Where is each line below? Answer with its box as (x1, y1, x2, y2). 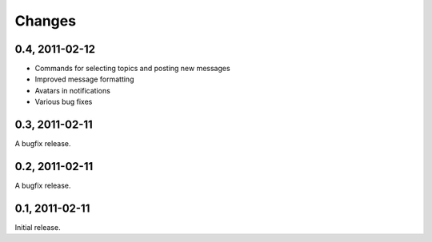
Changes (14, 12, 76, 30)
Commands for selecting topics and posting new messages (34, 64, 231, 73)
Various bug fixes (34, 97, 93, 107)
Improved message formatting (34, 74, 134, 84)
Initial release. (14, 222, 61, 232)
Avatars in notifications (34, 85, 111, 95)
